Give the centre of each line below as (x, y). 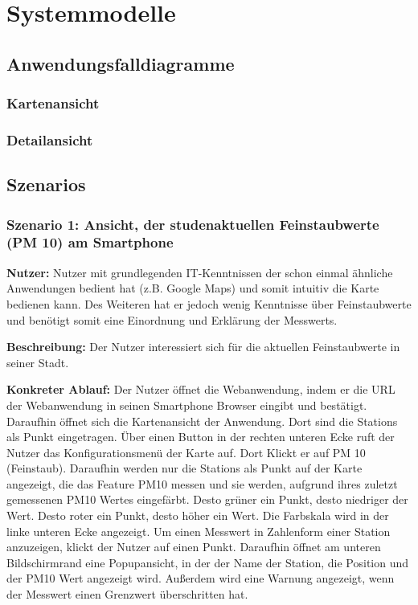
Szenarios (46, 184)
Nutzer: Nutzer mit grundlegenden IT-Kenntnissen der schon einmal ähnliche (200, 272)
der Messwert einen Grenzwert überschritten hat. (127, 594)
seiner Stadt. (38, 362)
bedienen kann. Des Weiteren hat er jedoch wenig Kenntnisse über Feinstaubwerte (209, 303)
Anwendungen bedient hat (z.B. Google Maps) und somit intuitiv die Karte (193, 288)
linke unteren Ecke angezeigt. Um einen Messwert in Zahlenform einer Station (199, 531)
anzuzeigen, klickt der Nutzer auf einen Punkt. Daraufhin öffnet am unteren (194, 547)
